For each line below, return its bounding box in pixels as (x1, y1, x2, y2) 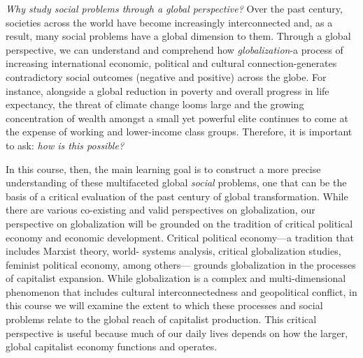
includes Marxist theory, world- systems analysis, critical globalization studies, (6, 244, 341, 258)
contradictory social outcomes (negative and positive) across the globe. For (6, 69, 327, 84)
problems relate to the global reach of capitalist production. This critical (6, 312, 317, 327)
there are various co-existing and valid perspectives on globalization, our (6, 202, 315, 217)
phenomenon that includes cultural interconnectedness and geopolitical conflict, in (6, 284, 357, 299)
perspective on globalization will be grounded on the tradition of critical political (6, 216, 353, 230)
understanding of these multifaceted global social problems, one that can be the (6, 175, 347, 190)
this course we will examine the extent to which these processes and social (6, 298, 323, 313)
